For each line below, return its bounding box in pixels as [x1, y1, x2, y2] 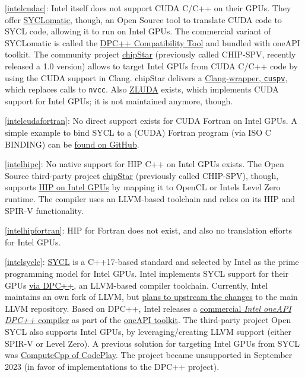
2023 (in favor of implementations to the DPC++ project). [5, 360, 220, 372]
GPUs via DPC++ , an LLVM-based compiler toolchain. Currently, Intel [5, 279, 268, 291]
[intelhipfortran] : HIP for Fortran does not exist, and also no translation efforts [5, 224, 293, 237]
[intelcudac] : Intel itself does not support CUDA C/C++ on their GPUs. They [5, 2, 291, 14]
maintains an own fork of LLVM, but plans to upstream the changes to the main [5, 290, 298, 303]
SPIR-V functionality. [5, 204, 84, 216]
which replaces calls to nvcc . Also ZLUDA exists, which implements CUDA [5, 83, 279, 95]
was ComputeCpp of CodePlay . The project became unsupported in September [5, 349, 293, 361]
